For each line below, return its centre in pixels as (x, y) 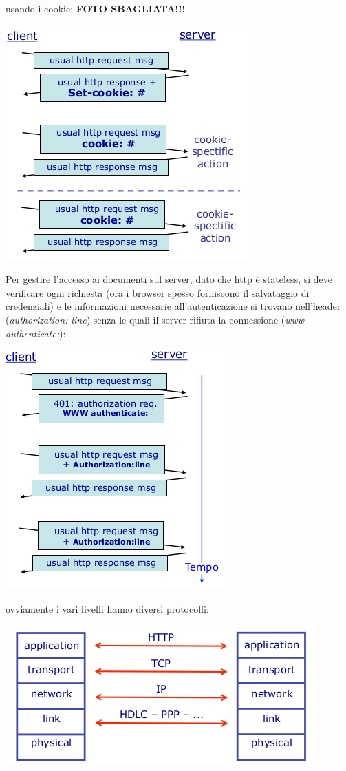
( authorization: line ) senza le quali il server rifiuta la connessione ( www (155, 319)
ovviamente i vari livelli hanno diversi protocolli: (107, 608)
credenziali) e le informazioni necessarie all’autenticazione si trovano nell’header (173, 306)
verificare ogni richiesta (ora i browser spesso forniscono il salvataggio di (158, 292)
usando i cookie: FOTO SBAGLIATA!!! (96, 8)
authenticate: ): (36, 333)
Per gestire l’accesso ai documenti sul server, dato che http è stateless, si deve (169, 279)
